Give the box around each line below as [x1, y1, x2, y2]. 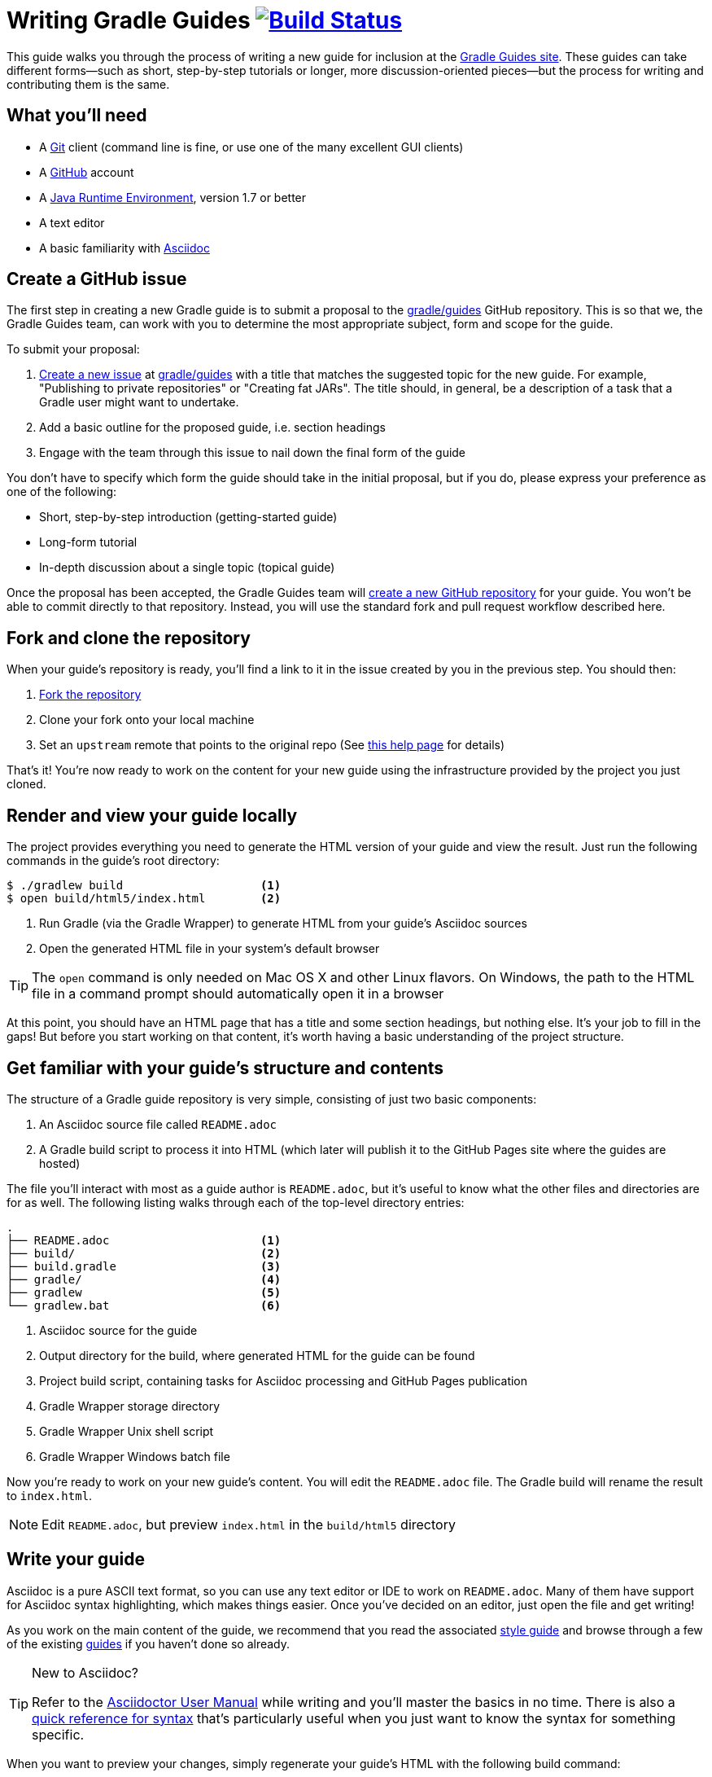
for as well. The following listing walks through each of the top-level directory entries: [7, 1195, 465, 1209]
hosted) [39, 1156, 81, 1170]
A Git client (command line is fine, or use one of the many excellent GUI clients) [39, 139, 464, 154]
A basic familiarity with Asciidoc [39, 240, 210, 255]
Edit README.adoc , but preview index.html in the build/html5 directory [41, 1516, 456, 1533]
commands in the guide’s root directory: [7, 853, 220, 868]
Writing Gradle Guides [7, 7, 251, 34]
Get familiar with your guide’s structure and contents [7, 1057, 444, 1078]
